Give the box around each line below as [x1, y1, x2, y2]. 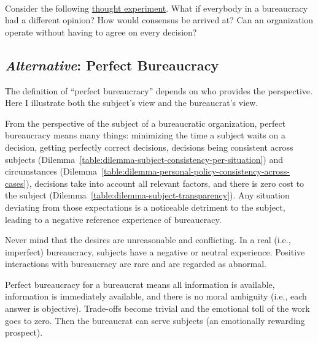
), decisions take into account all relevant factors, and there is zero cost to [26, 176, 304, 189]
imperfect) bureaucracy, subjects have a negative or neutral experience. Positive [5, 245, 305, 258]
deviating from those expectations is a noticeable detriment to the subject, [5, 200, 285, 213]
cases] [5, 176, 26, 189]
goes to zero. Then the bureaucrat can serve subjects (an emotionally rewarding [5, 314, 305, 326]
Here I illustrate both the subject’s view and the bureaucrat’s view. [5, 96, 258, 109]
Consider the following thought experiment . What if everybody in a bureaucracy [5, 1, 308, 14]
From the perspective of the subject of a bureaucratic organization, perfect [5, 116, 286, 129]
